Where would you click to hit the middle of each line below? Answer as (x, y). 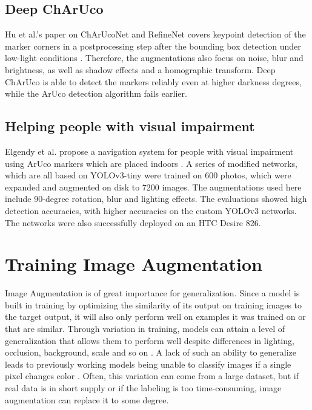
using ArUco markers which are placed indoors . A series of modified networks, (151, 163)
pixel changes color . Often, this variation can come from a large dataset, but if (152, 376)
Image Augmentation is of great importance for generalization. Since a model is (152, 293)
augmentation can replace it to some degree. (87, 399)
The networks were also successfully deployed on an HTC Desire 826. (133, 222)
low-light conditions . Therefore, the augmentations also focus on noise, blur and (154, 58)
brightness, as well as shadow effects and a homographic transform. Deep (140, 69)
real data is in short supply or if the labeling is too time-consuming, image (143, 388)
